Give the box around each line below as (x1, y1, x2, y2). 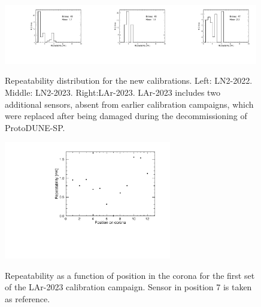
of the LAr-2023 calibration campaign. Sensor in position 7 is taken (5, 281, 252, 293)
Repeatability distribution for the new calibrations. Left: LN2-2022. (5, 74, 253, 87)
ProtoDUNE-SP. (5, 121, 65, 133)
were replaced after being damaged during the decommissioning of (5, 110, 247, 122)
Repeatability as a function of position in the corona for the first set (5, 269, 255, 281)
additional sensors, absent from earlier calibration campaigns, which (5, 98, 254, 110)
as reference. (5, 292, 50, 305)
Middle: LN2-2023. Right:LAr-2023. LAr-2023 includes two (5, 86, 220, 99)
